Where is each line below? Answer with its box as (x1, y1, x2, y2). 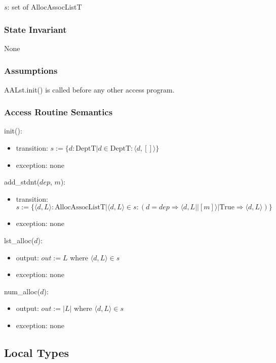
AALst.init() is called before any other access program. (4, 84, 175, 95)
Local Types (4, 344, 69, 360)
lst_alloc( (4, 235, 34, 245)
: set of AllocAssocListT (7, 2, 82, 12)
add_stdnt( (4, 176, 40, 187)
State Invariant (4, 23, 67, 35)
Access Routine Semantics (4, 106, 113, 118)
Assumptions (4, 64, 58, 77)
